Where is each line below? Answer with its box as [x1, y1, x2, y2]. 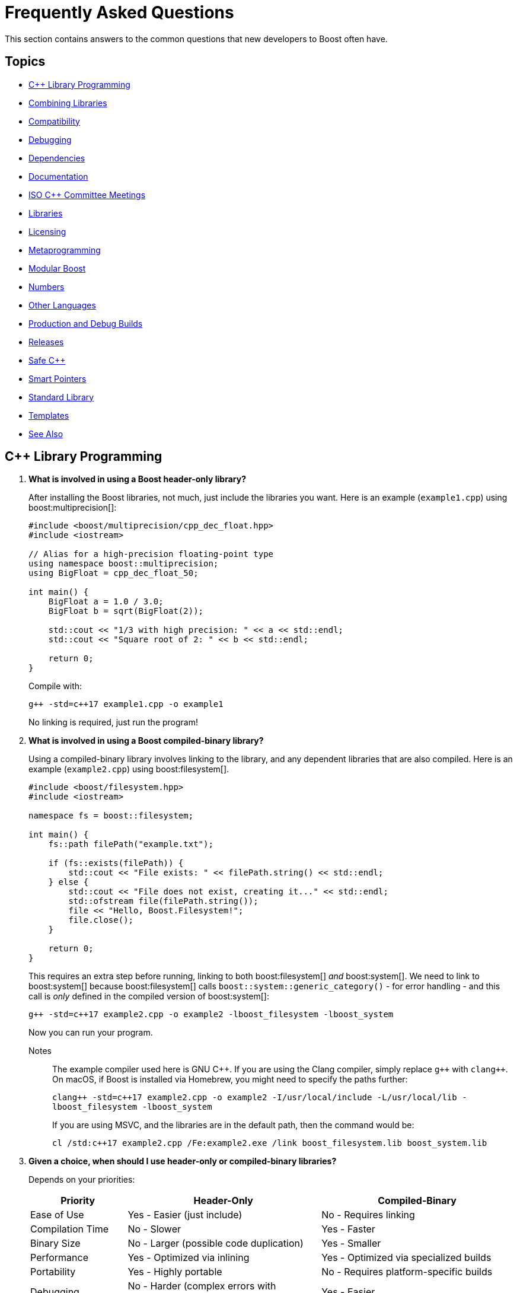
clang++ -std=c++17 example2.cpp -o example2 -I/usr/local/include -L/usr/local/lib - [52, 1093, 467, 1103]
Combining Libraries [28, 97, 107, 108]
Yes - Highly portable [127, 1266, 222, 1278]
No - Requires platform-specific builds [321, 1266, 493, 1278]
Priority [60, 1195, 95, 1207]
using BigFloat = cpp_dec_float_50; [28, 568, 199, 578]
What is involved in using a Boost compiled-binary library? [28, 735, 264, 746]
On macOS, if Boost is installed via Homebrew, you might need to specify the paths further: [52, 1074, 408, 1085]
